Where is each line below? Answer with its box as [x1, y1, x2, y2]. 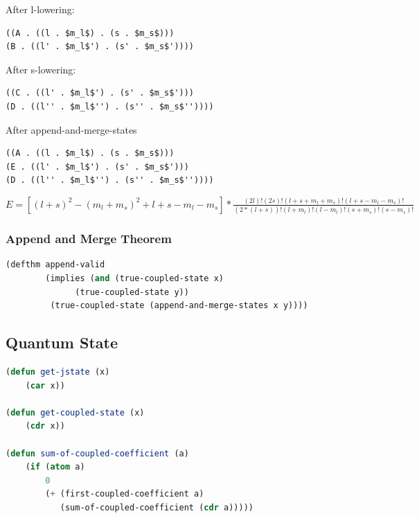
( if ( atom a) [25, 462, 85, 472]
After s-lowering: [6, 62, 76, 76]
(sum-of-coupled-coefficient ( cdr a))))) [60, 502, 253, 512]
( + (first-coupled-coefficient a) [45, 489, 204, 499]
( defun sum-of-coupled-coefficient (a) [6, 448, 189, 458]
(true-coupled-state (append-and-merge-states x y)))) [50, 301, 308, 311]
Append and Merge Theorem [6, 230, 172, 247]
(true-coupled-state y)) [75, 287, 189, 297]
